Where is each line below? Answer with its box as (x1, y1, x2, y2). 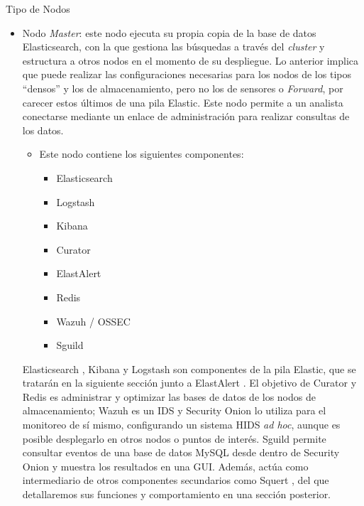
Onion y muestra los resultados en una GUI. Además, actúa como (22, 458, 309, 473)
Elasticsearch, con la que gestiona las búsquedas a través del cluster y (22, 39, 325, 54)
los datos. (22, 122, 64, 137)
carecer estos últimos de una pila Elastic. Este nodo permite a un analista (22, 95, 343, 109)
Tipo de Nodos (6, 1, 70, 16)
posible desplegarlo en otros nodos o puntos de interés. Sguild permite (22, 431, 326, 446)
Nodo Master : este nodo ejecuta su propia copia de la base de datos (22, 25, 316, 40)
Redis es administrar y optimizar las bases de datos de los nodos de (22, 389, 316, 404)
